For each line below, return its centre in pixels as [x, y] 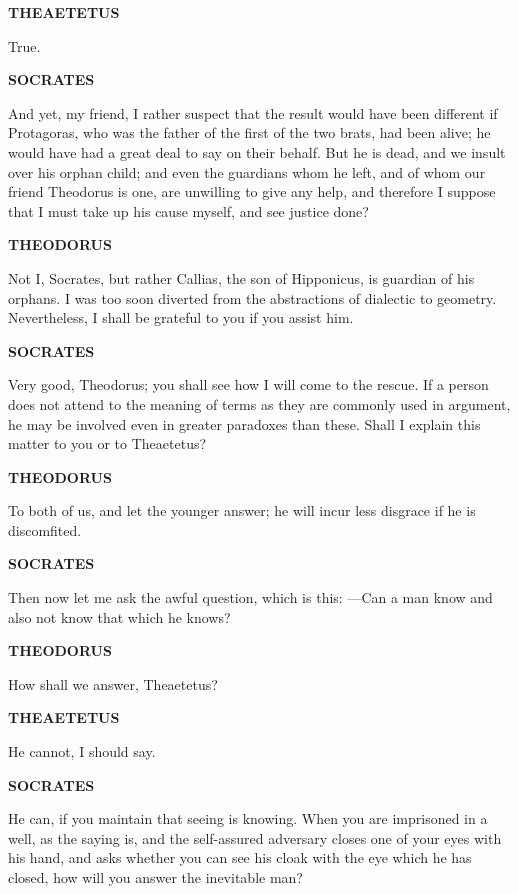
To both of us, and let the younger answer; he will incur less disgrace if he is [242, 510]
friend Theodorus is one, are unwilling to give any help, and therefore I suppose [252, 191]
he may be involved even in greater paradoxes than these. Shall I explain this [244, 423]
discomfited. [45, 529]
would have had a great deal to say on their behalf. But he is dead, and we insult [257, 151]
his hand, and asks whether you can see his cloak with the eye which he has [240, 857]
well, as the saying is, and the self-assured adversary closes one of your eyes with [255, 837]
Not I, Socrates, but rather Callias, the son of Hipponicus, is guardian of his [241, 277]
